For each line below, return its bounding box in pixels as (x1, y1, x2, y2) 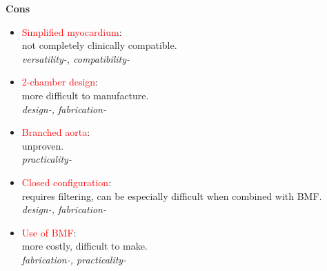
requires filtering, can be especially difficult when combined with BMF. (21, 188, 322, 203)
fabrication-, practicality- (21, 252, 127, 266)
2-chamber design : (21, 74, 98, 89)
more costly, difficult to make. (21, 239, 148, 253)
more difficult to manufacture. (21, 88, 149, 102)
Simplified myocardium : (21, 24, 122, 39)
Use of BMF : (21, 225, 77, 239)
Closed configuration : (21, 174, 112, 189)
